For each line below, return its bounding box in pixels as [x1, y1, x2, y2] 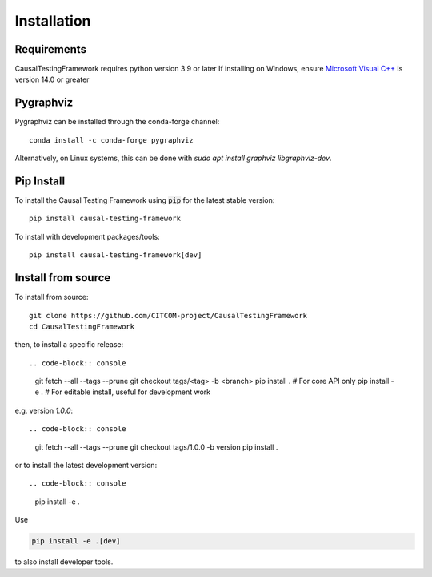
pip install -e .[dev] [31, 537, 121, 546]
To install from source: [14, 293, 89, 302]
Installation [14, 12, 91, 30]
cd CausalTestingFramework [29, 321, 135, 331]
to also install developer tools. [14, 557, 114, 567]
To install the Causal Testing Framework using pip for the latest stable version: [14, 196, 275, 205]
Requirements [14, 42, 87, 56]
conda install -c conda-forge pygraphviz [29, 135, 194, 144]
